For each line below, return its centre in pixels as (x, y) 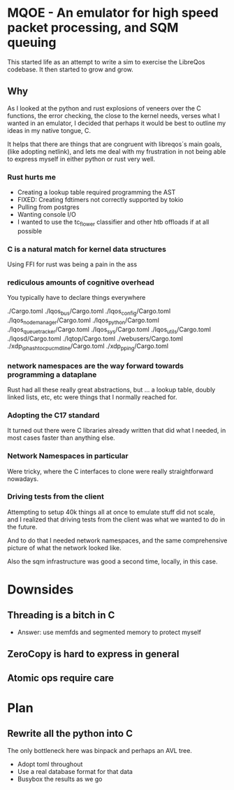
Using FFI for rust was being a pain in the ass (72, 264)
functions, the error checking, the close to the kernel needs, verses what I (114, 115)
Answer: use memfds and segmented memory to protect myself (109, 632)
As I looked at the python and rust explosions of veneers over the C (104, 108)
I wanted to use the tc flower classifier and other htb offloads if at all (113, 223)
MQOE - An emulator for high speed (113, 13)
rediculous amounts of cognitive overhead (81, 282)
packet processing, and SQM (93, 28)
